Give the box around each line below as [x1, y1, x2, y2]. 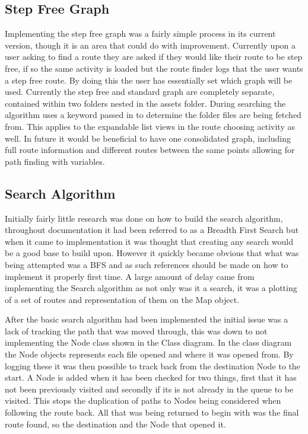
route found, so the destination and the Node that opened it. [5, 417, 226, 430]
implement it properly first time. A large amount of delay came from [5, 270, 255, 282]
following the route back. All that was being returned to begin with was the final [5, 406, 299, 419]
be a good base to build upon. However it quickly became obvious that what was [5, 247, 299, 259]
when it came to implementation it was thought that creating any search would [5, 235, 293, 247]
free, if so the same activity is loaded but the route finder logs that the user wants [5, 62, 303, 74]
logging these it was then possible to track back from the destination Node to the [5, 359, 300, 372]
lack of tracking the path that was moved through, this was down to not [5, 324, 268, 337]
